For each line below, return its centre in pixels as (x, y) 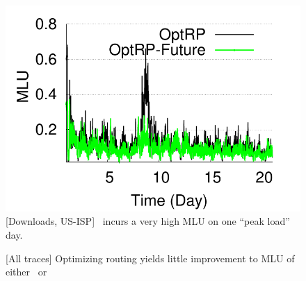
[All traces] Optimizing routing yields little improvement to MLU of (150, 258)
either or (26, 272)
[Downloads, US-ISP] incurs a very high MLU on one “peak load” (148, 221)
